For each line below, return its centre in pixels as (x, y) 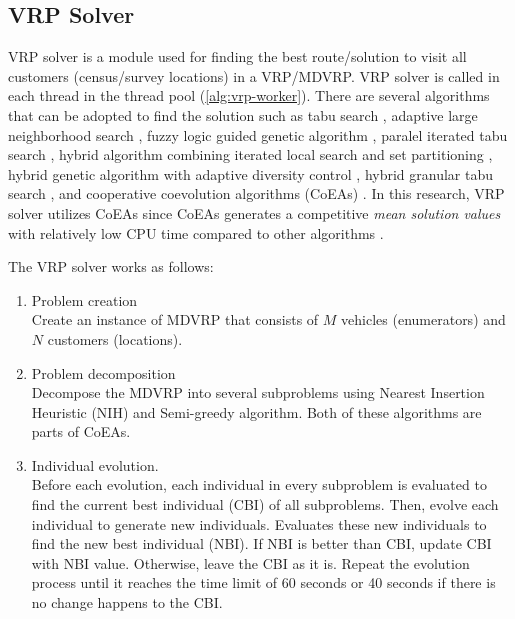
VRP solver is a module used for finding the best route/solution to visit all (237, 56)
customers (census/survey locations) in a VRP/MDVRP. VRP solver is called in (254, 75)
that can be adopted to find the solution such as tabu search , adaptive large (243, 114)
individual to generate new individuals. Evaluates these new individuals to (259, 523)
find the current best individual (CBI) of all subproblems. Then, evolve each (265, 504)
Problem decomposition (103, 372)
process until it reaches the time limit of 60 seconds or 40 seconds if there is (263, 582)
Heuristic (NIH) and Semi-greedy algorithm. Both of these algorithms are (256, 411)
